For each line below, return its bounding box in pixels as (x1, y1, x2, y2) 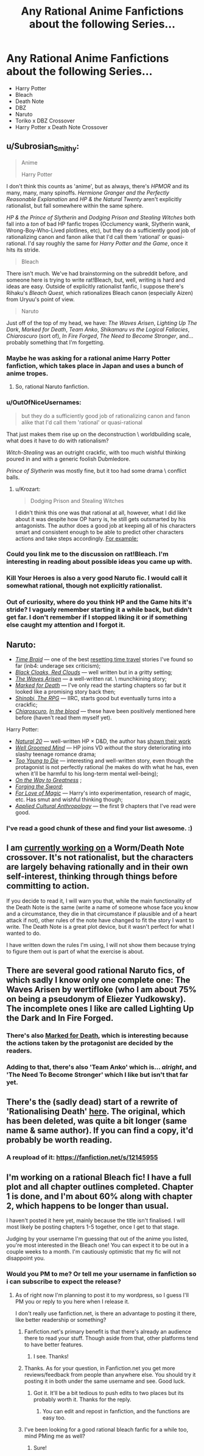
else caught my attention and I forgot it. (6, 620, 125, 629)
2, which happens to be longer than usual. (6, 1201, 169, 1211)
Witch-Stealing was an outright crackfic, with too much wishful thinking (6, 449, 186, 456)
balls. (6, 474, 20, 481)
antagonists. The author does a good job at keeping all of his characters (15, 522, 196, 529)
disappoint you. (6, 1254, 46, 1262)
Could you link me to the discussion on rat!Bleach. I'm (6, 550, 169, 558)
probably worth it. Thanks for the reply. (33, 1396, 132, 1403)
